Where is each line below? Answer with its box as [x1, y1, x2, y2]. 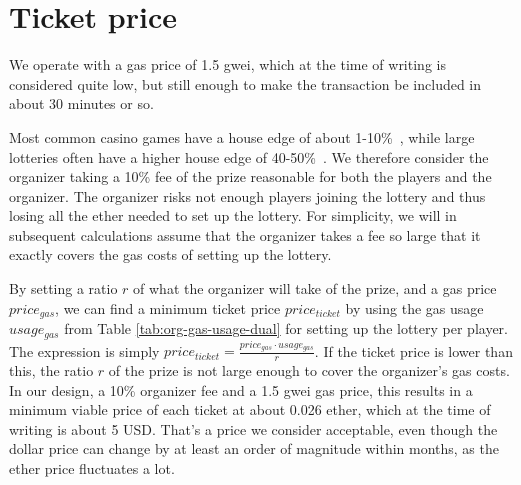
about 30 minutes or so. [9, 93, 154, 114]
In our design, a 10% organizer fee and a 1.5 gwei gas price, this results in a [9, 379, 473, 400]
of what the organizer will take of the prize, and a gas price [133, 278, 497, 299]
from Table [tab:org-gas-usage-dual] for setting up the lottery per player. [64, 318, 508, 339]
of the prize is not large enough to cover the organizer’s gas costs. [108, 360, 510, 381]
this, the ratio [9, 360, 94, 381]
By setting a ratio [9, 278, 118, 299]
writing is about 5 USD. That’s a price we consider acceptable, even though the [9, 418, 498, 439]
